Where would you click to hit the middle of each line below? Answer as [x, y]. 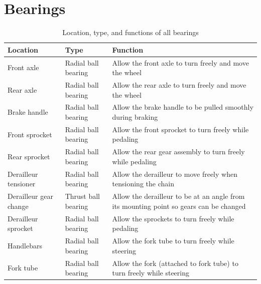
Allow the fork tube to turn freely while [173, 241]
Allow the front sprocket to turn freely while [180, 129]
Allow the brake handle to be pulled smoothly [183, 107]
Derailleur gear [30, 196]
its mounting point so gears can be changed [179, 206]
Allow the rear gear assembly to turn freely [178, 152]
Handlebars [25, 245]
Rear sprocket [29, 157]
